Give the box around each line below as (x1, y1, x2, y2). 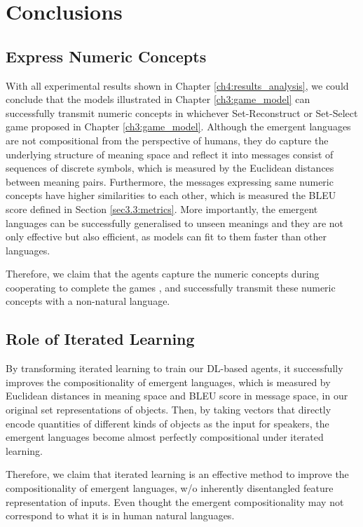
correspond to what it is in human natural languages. (6, 508, 235, 523)
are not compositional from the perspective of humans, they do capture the (6, 132, 329, 147)
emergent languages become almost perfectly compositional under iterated (6, 430, 324, 444)
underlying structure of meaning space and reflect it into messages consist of (6, 146, 334, 161)
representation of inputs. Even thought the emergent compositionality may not (6, 494, 344, 509)
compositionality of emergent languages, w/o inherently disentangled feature (6, 481, 334, 495)
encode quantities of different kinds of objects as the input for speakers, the (6, 416, 329, 430)
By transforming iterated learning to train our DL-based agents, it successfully (6, 361, 343, 376)
